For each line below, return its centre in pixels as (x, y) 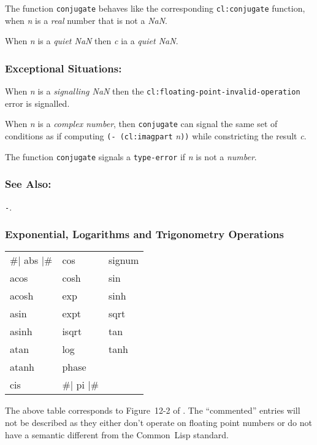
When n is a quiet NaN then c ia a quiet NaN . (92, 41)
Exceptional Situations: (63, 68)
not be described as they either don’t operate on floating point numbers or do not (158, 422)
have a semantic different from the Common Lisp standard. (117, 434)
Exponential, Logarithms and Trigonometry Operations (144, 234)
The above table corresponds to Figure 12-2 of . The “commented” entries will (153, 410)
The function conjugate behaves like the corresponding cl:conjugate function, (155, 8)
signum (124, 260)
